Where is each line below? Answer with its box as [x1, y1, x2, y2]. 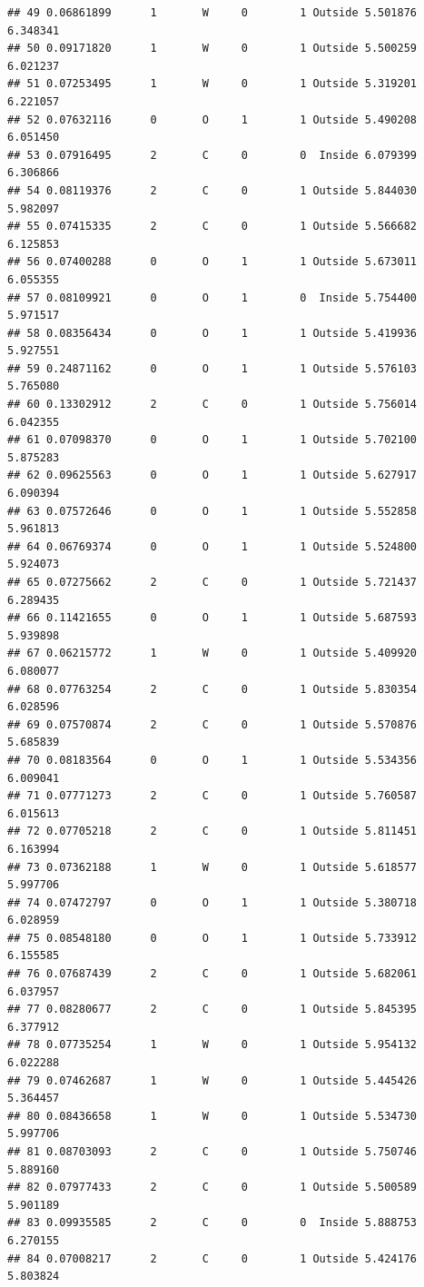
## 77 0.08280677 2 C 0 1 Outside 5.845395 [7, 1003, 418, 1016]
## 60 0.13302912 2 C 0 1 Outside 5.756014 [7, 398, 418, 411]
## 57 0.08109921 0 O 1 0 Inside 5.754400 [7, 291, 418, 304]
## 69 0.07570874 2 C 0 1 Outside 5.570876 [7, 718, 418, 731]
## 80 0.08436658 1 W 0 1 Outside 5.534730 [7, 1109, 418, 1123]
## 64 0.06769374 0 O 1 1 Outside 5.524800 [7, 540, 418, 553]
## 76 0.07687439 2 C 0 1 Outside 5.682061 [7, 967, 418, 981]
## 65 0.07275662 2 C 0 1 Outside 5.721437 [7, 576, 418, 589]
